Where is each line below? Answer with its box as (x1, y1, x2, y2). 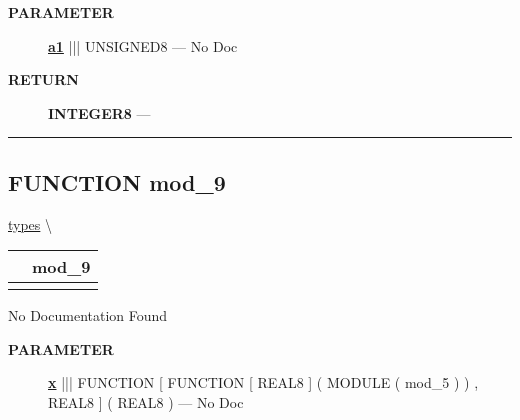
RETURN (8, 69, 79, 90)
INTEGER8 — (48, 102, 151, 123)
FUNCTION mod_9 (8, 166, 226, 197)
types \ (8, 213, 53, 234)
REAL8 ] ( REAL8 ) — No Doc (48, 391, 244, 412)
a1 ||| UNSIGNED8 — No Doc (48, 35, 238, 56)
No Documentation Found (8, 305, 168, 326)
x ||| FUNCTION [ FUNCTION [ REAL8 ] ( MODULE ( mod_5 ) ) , (48, 372, 479, 393)
